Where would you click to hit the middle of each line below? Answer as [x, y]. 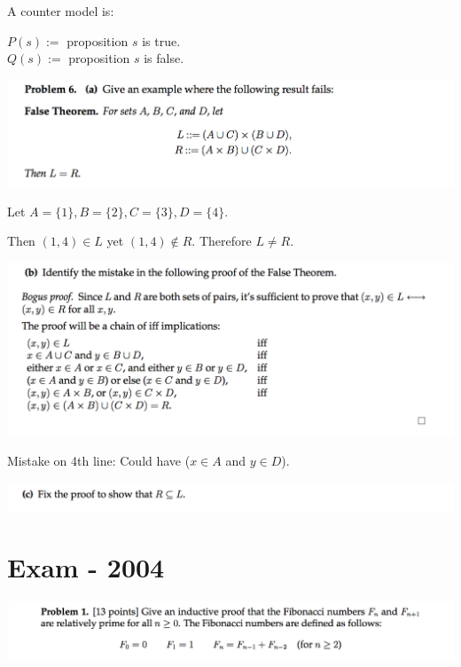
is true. [161, 40]
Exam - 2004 [86, 567]
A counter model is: [61, 11]
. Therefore [222, 241]
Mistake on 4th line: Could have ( [99, 461]
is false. [164, 58]
